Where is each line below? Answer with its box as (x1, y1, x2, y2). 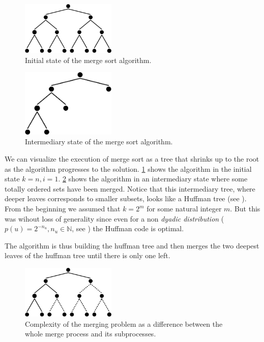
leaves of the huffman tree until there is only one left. (5, 250, 170, 261)
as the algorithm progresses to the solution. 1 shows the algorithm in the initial (5, 163, 252, 174)
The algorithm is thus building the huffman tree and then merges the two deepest (5, 240, 259, 251)
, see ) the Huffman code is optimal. (72, 223, 184, 234)
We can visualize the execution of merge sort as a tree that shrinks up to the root (5, 153, 259, 164)
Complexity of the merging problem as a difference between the (25, 318, 223, 329)
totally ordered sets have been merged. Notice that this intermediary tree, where (5, 183, 255, 194)
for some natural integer (146, 203, 222, 214)
